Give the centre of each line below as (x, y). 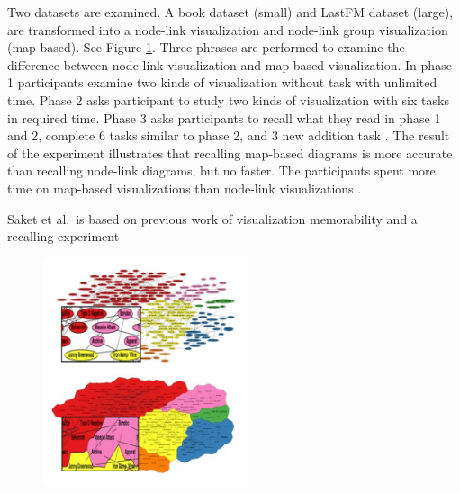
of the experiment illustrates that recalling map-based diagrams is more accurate (230, 152)
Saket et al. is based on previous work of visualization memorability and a (212, 218)
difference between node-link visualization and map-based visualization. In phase (230, 64)
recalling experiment (63, 236)
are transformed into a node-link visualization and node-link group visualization (228, 29)
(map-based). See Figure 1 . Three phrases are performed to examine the (206, 47)
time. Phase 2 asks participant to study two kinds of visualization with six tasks (228, 99)
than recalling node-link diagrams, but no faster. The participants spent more (221, 170)
